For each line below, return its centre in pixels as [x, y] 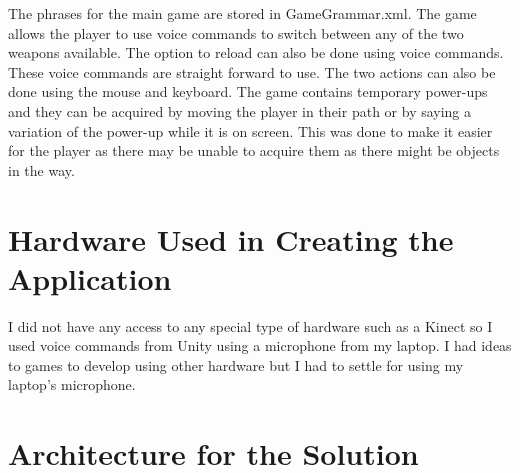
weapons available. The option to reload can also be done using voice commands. [256, 52]
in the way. [41, 169]
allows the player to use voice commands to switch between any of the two [236, 32]
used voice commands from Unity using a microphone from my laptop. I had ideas [260, 345]
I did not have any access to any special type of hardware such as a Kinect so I [250, 325]
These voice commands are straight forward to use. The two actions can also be [252, 71]
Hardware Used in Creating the [231, 238]
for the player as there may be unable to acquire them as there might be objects [254, 150]
